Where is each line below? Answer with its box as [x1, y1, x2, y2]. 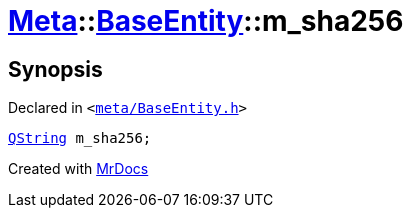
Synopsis [8, 56, 103, 82]
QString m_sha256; [8, 130, 152, 147]
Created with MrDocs [8, 160, 149, 178]
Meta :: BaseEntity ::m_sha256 [8, 4, 404, 38]
